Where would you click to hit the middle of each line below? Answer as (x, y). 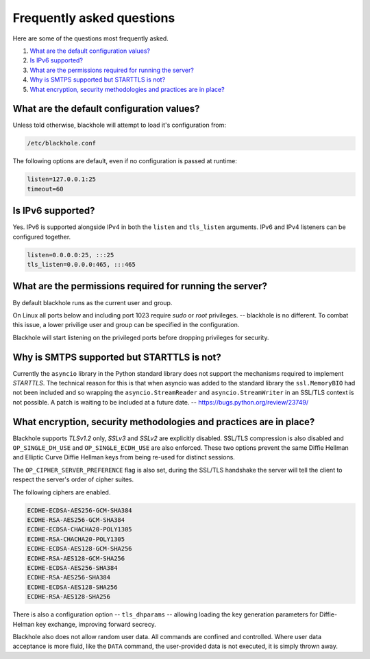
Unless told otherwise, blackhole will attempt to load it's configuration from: (119, 125)
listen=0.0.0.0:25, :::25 (71, 255)
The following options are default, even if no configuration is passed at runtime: (125, 161)
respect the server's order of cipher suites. (73, 479)
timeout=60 (45, 189)
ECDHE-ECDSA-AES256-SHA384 (72, 568)
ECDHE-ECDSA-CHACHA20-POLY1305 (80, 529)
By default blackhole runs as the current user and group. (92, 302)
